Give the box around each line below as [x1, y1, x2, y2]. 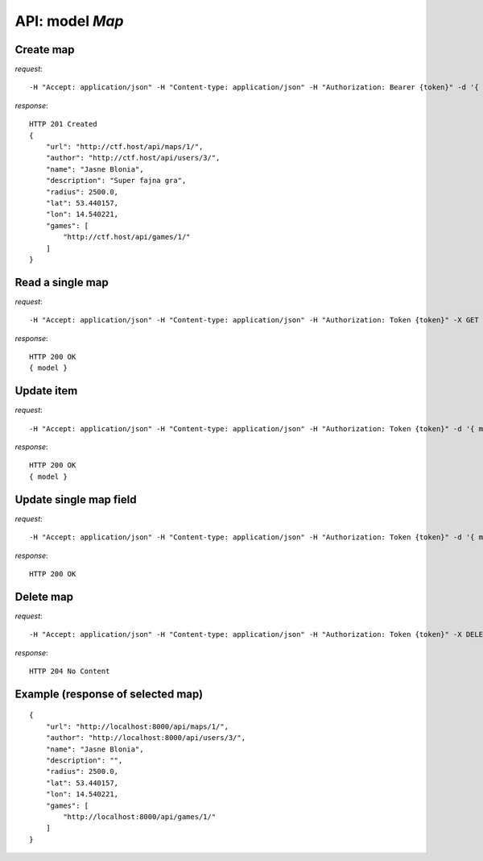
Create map [14, 43, 76, 56]
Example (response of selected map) [14, 687, 204, 701]
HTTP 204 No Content [29, 667, 110, 676]
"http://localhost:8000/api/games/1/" [63, 812, 217, 821]
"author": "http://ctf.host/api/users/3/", [45, 153, 221, 163]
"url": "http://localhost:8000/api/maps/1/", [45, 722, 229, 731]
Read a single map [14, 275, 109, 289]
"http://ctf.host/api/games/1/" [63, 232, 191, 242]
